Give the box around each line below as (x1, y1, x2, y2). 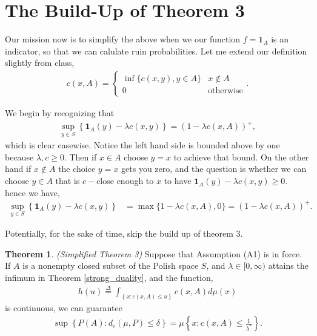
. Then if (64, 150, 97, 163)
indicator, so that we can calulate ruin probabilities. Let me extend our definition (5, 44, 307, 57)
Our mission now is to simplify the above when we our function (5, 33, 241, 45)
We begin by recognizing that (5, 106, 115, 119)
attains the (268, 259, 309, 272)
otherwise (208, 86, 243, 95)
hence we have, (5, 186, 60, 199)
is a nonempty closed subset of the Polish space (22, 259, 199, 272)
